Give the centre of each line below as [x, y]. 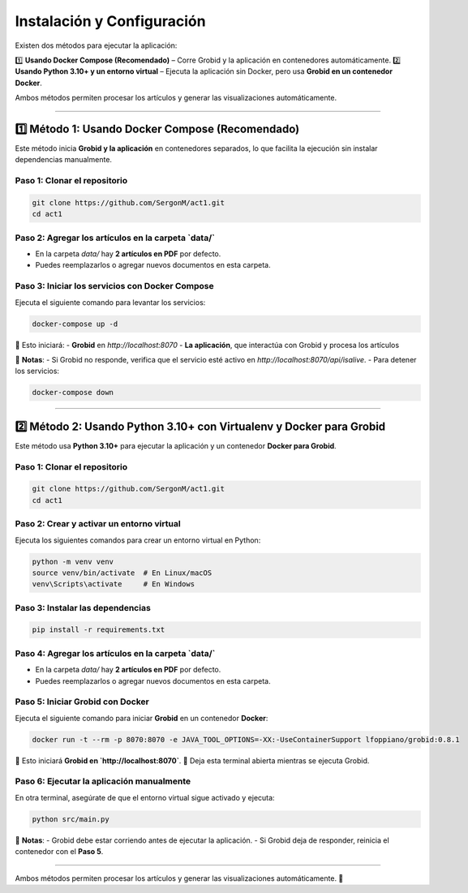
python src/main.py [71, 819]
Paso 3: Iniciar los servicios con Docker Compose [114, 286]
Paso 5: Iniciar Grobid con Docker [82, 702]
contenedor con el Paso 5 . [59, 852]
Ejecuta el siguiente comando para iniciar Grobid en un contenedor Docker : [142, 718]
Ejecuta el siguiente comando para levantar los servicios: [110, 302]
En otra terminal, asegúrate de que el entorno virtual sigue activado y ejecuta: [145, 797]
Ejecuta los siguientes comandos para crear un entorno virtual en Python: [138, 540]
